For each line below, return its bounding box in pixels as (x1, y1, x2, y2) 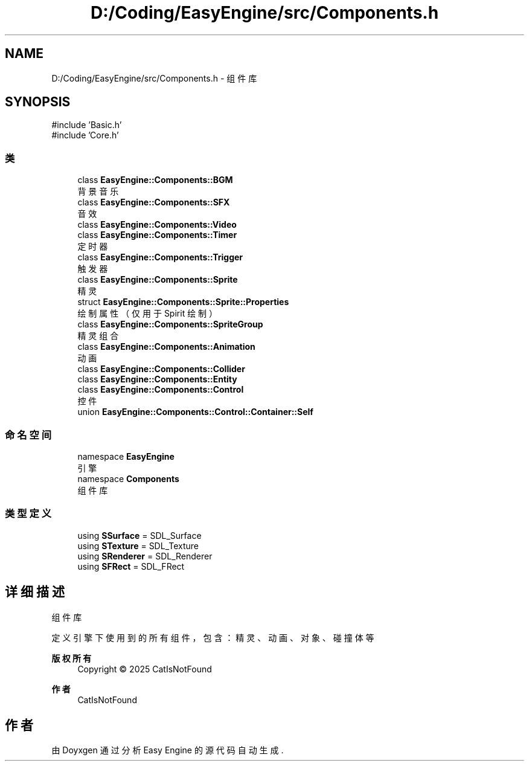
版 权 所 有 (51, 652, 92, 663)
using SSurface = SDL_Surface (77, 530, 202, 541)
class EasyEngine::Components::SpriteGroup (77, 319, 263, 330)
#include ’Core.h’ (51, 130, 119, 141)
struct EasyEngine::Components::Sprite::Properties (77, 297, 289, 307)
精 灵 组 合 (77, 330, 119, 341)
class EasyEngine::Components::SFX (77, 197, 230, 208)
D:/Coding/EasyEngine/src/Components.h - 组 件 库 (51, 72, 257, 83)
